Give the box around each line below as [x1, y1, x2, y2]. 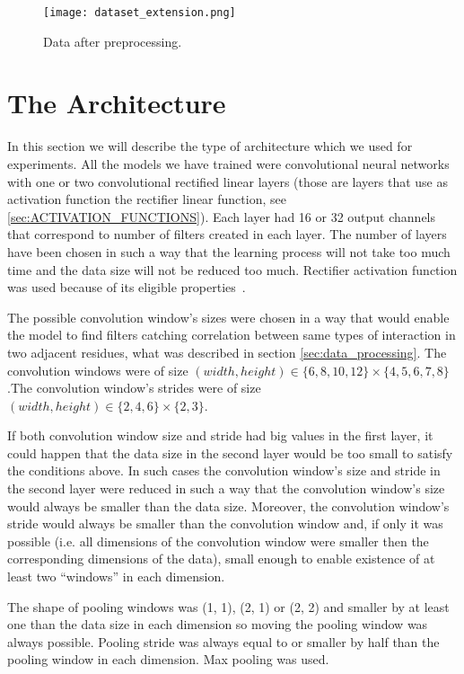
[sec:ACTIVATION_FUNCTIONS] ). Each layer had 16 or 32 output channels [7, 207, 436, 226]
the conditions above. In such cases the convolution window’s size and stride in [7, 461, 441, 480]
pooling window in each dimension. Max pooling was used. [7, 650, 329, 669]
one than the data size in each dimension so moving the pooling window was [7, 615, 428, 634]
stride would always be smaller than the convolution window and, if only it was [7, 514, 443, 533]
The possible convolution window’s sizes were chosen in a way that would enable [7, 307, 450, 326]
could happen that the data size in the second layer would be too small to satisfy [7, 443, 453, 462]
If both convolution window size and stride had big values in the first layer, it [7, 426, 433, 445]
